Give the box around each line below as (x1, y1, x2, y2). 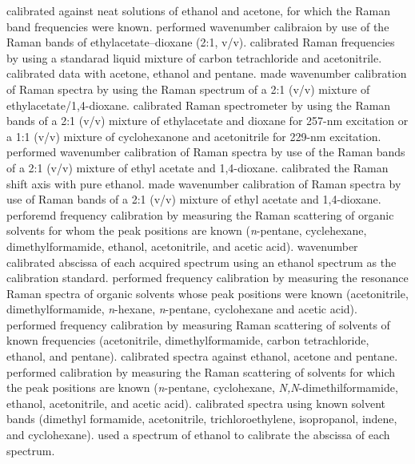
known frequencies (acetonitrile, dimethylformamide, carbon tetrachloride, (6, 332, 369, 349)
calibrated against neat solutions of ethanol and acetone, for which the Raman (6, 2, 391, 18)
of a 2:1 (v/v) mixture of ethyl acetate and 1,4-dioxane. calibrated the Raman (6, 159, 389, 176)
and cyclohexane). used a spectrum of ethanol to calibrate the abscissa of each (6, 426, 390, 443)
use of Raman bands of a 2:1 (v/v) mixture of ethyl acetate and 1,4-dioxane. (6, 191, 381, 208)
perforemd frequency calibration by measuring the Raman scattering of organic (6, 206, 394, 223)
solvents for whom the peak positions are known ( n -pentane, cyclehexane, (6, 222, 367, 239)
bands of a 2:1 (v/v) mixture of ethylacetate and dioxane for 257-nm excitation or (6, 112, 409, 129)
